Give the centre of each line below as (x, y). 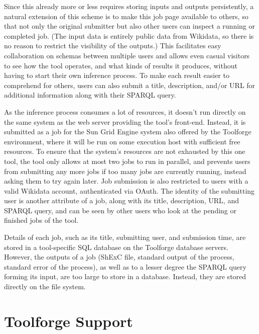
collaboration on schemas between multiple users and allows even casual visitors (127, 55)
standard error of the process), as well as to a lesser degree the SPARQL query (125, 266)
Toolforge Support (69, 321)
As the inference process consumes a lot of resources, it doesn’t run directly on (125, 111)
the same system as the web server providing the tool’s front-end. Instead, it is (125, 121)
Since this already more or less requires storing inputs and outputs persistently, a (129, 6)
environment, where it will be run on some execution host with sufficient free (122, 141)
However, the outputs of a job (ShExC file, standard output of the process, (119, 257)
